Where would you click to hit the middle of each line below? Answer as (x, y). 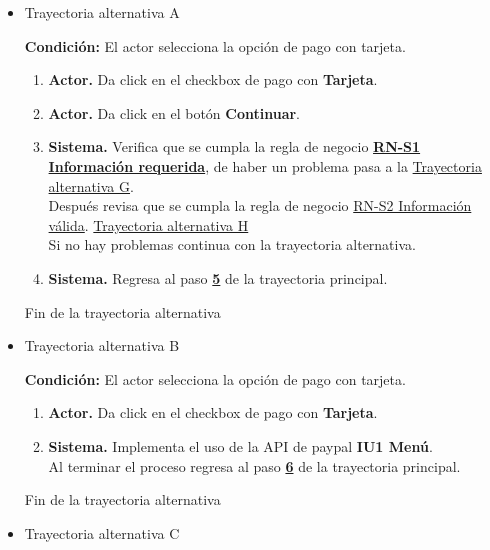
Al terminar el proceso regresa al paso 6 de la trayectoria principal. (254, 465)
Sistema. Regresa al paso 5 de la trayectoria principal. (218, 277)
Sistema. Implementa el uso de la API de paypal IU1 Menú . (240, 445)
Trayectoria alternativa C (102, 532)
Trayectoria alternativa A (102, 12)
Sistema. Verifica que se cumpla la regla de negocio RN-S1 (234, 146)
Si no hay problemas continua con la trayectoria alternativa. (232, 244)
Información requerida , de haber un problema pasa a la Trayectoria (265, 165)
